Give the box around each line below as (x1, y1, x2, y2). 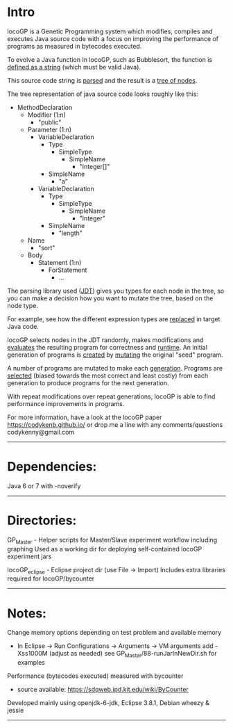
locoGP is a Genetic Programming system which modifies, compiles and (7, 27, 213, 35)
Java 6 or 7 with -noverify (7, 481, 81, 490)
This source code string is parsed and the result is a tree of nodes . (7, 76, 198, 84)
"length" (58, 229, 83, 237)
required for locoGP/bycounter (7, 574, 95, 583)
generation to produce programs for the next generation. (7, 378, 169, 387)
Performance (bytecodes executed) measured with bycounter (7, 672, 184, 680)
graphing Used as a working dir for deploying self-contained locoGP (7, 544, 202, 553)
